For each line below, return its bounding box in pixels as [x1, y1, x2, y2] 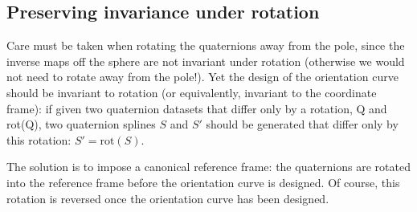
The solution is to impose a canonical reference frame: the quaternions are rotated [6, 158, 411, 175]
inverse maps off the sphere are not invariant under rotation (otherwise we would [6, 52, 405, 69]
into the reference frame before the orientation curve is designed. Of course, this [6, 173, 400, 190]
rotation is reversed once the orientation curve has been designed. [6, 190, 329, 206]
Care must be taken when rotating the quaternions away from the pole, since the [6, 37, 405, 54]
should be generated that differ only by [206, 116, 399, 132]
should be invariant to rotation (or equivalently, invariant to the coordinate [6, 84, 377, 100]
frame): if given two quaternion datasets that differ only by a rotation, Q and [6, 100, 387, 116]
